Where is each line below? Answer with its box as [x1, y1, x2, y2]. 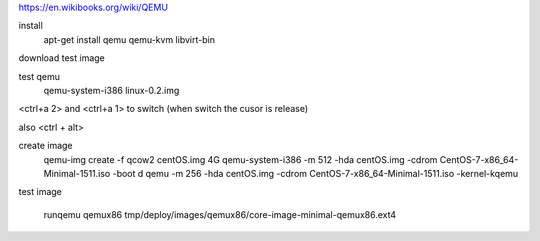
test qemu [18, 70, 60, 82]
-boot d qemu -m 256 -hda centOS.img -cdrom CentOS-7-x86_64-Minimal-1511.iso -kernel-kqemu [112, 167, 519, 179]
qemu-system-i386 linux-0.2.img [43, 84, 180, 96]
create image [18, 140, 74, 152]
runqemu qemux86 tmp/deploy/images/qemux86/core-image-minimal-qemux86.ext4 [43, 208, 397, 220]
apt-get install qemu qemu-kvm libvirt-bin [43, 33, 215, 45]
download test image [18, 52, 105, 64]
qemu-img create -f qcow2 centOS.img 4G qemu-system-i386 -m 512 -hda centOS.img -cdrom [43, 153, 438, 165]
